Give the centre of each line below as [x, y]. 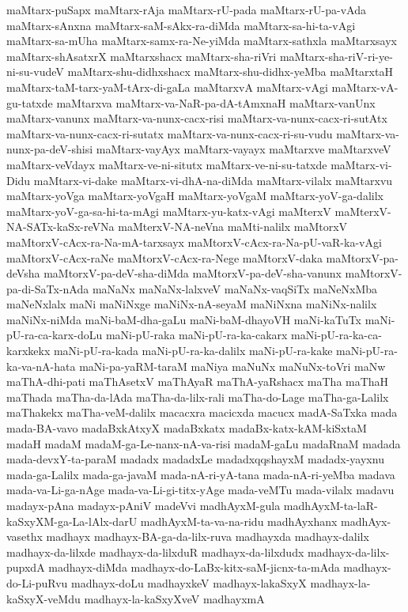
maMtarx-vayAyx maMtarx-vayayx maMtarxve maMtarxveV [244, 149]
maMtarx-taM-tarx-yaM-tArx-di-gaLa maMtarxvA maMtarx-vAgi [167, 87]
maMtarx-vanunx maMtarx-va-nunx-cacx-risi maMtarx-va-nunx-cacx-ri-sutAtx [197, 118]
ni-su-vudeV [35, 72]
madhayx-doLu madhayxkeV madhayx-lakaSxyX [189, 582]
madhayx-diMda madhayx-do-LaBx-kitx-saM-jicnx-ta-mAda [194, 567]
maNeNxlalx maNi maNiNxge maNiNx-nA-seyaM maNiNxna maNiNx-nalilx [192, 304]
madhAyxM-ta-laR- [331, 505]
